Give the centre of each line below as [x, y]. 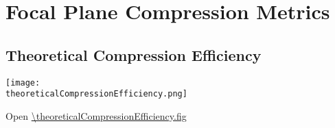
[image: [23, 82]
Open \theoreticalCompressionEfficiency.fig [96, 115]
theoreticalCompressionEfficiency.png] [96, 94]
